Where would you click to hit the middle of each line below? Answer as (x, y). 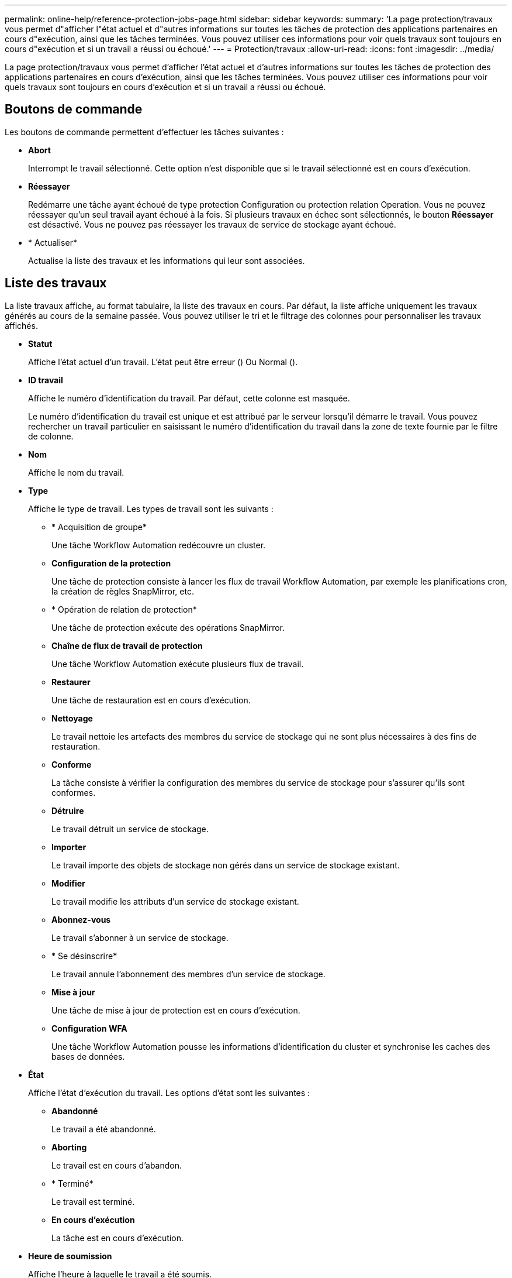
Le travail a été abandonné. (104, 1129)
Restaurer (71, 682)
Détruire (68, 810)
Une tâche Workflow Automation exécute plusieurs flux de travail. (178, 664)
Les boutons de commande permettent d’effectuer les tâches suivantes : (144, 132)
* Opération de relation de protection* (124, 609)
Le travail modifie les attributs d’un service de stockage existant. (175, 901)
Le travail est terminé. (93, 1201)
